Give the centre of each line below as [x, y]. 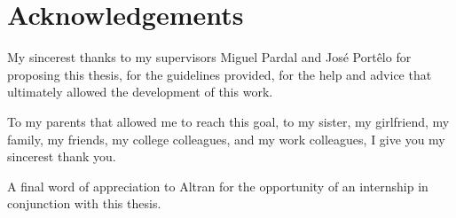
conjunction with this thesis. [84, 203]
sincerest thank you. [62, 156]
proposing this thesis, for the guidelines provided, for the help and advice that [220, 74]
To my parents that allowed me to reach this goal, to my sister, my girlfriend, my [228, 121]
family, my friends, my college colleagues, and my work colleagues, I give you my [226, 139]
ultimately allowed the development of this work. [140, 92]
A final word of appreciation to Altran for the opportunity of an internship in [218, 186]
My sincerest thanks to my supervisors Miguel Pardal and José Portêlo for [209, 57]
